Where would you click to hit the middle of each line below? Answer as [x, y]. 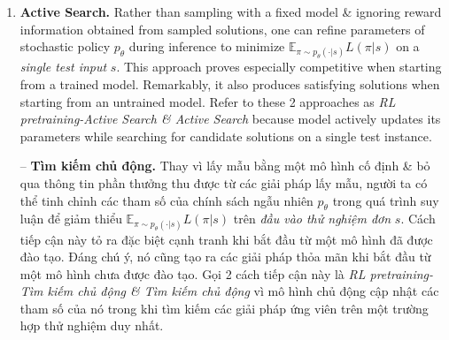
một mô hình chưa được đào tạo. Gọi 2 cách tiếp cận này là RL [193, 273]
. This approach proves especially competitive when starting [279, 67]
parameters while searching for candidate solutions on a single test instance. [226, 136]
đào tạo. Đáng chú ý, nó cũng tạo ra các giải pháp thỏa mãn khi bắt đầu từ [225, 257]
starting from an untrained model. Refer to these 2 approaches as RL [208, 101]
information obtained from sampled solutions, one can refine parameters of [222, 29]
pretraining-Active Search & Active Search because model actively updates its [230, 119]
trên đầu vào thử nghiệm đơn [312, 219]
